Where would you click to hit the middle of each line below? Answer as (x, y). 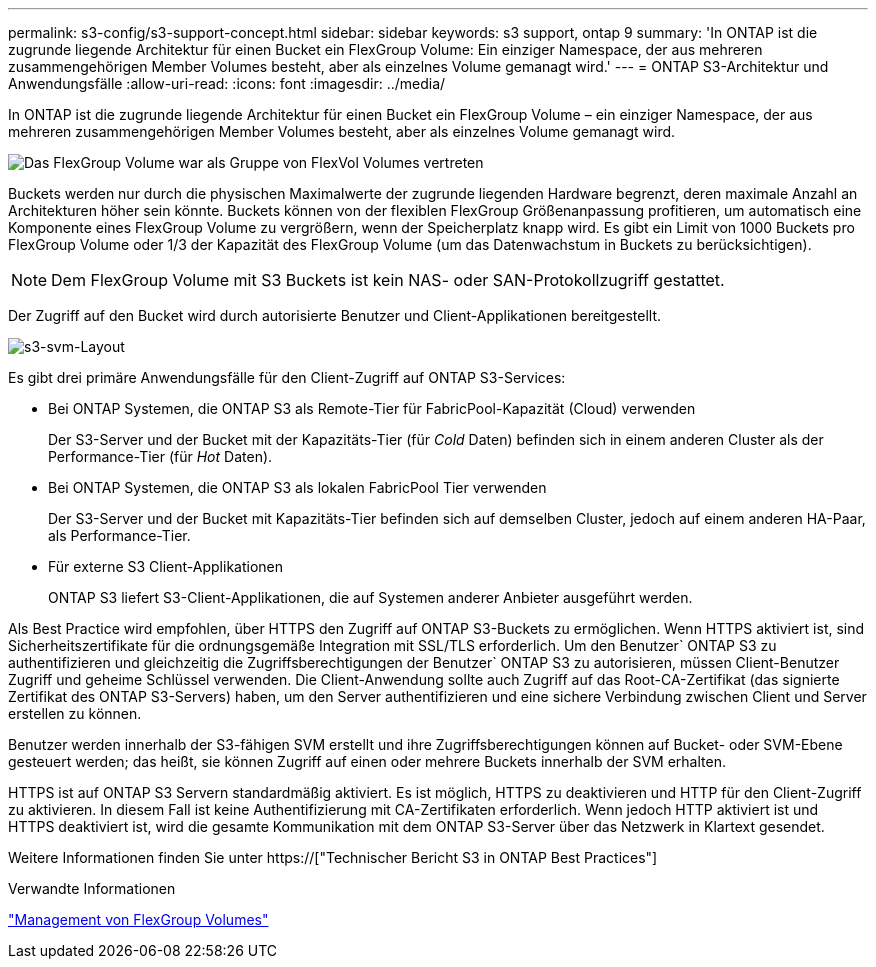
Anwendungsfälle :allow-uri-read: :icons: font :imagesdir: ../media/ (227, 83)
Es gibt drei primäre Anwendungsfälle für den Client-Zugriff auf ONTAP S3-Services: (287, 377)
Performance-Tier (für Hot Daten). (160, 456)
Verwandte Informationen (92, 888)
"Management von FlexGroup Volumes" (138, 919)
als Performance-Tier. (119, 535)
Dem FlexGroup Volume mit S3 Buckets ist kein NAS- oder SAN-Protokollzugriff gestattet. (388, 280)
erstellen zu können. (75, 713)
